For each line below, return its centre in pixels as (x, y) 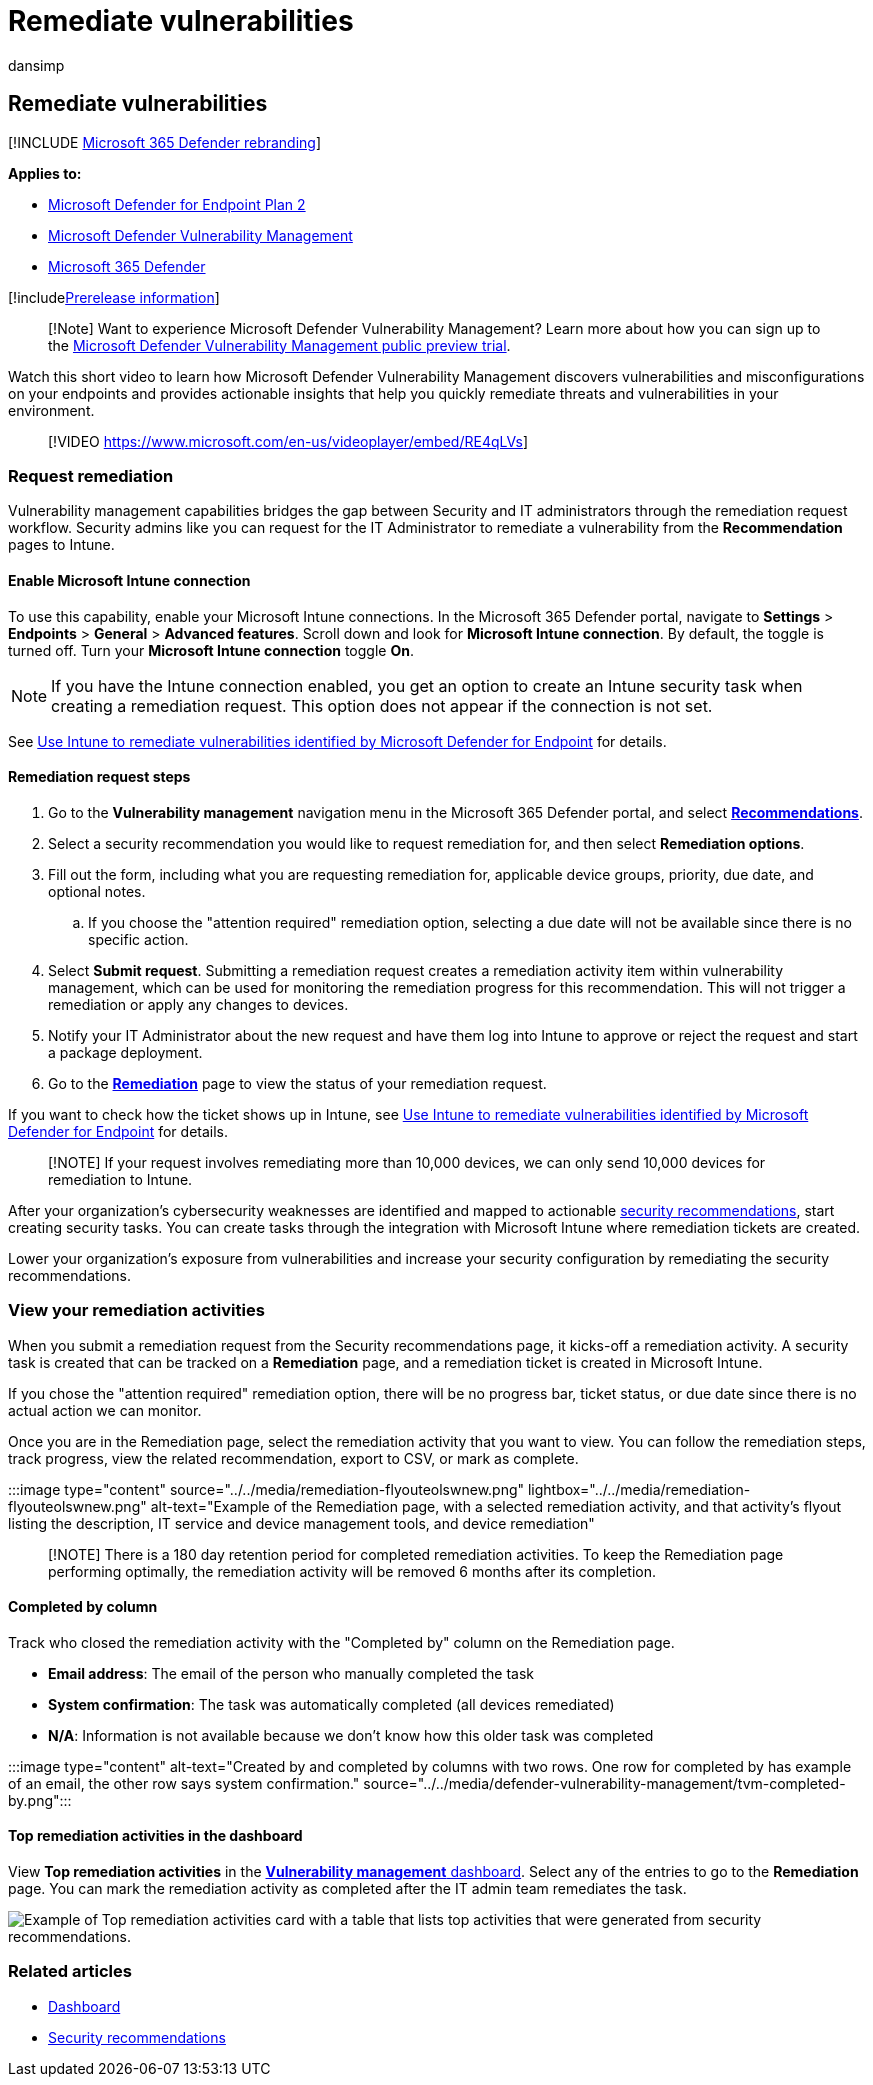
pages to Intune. (61, 545)
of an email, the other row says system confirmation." (184, 1783)
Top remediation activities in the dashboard (155, 1836)
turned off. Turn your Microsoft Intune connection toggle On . (211, 650)
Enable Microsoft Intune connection (129, 580)
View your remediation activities (136, 1310)
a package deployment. (125, 1052)
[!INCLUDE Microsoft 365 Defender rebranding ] (165, 142)
